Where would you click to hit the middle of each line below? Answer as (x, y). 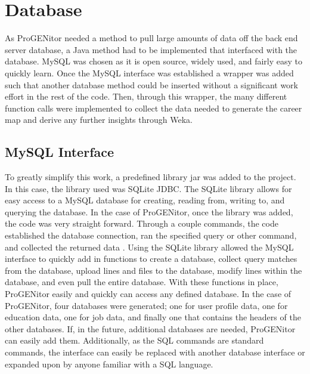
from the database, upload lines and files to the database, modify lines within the (154, 270)
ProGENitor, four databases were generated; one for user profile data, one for (146, 305)
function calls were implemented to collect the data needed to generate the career (154, 108)
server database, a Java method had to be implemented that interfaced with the (151, 49)
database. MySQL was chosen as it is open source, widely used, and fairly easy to (154, 61)
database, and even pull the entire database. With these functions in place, (142, 282)
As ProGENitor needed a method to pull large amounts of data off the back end (151, 38)
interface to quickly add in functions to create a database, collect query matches (151, 259)
